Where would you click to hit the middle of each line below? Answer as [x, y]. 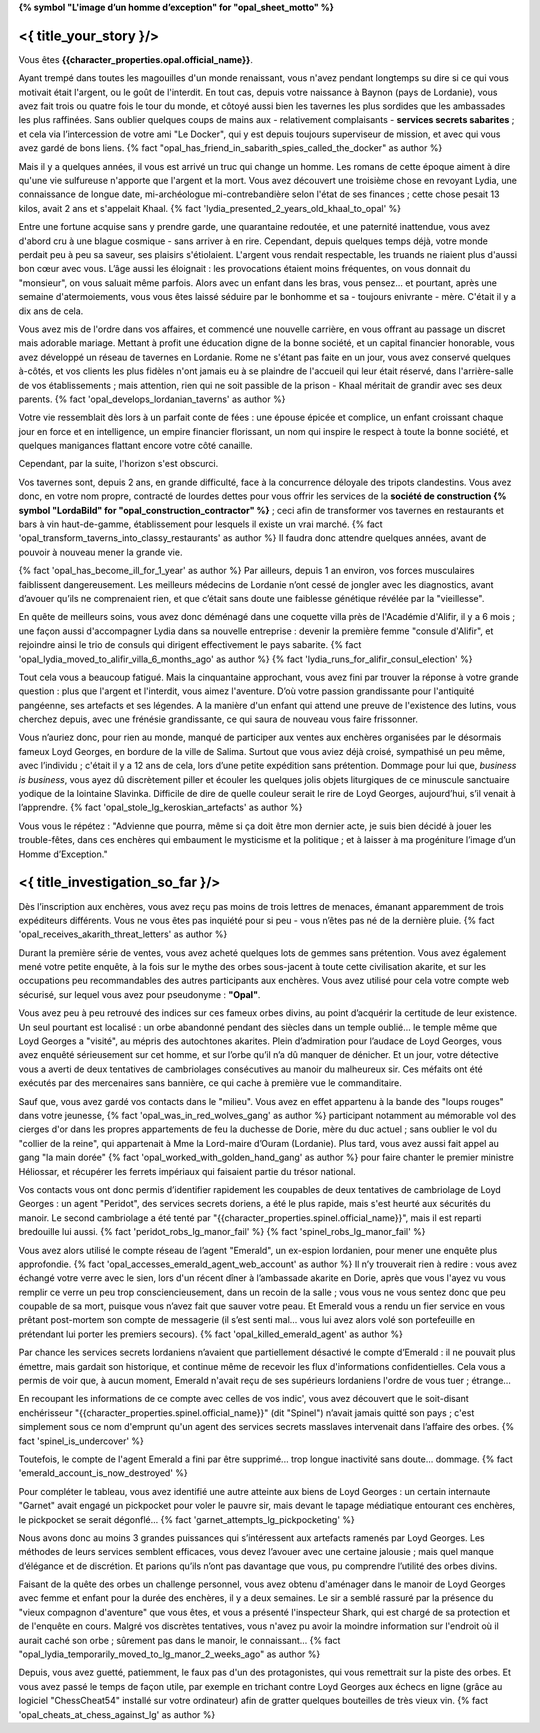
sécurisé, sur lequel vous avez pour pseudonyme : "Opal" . [139, 994]
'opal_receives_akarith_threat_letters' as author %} [123, 934]
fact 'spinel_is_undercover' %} [81, 1441]
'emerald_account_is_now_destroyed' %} [103, 1473]
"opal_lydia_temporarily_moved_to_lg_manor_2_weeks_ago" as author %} [169, 1654]
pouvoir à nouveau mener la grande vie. [100, 552]
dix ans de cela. [51, 311]
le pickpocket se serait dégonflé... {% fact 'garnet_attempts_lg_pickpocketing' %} [186, 1519]
